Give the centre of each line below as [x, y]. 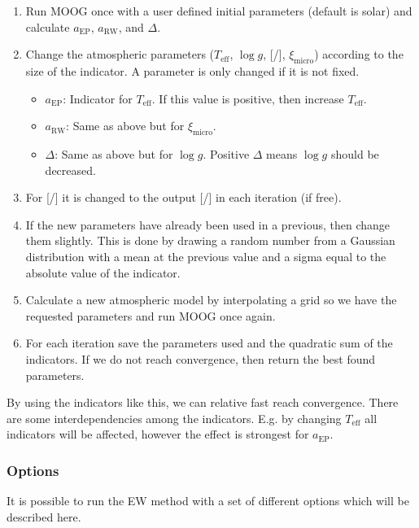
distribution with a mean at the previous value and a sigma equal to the [206, 256]
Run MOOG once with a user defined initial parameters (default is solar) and [219, 11]
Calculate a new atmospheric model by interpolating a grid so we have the [211, 300]
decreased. [70, 170]
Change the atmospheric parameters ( [120, 54]
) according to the [359, 54]
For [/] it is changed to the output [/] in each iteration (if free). [183, 197]
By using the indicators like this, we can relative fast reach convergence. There [203, 402]
